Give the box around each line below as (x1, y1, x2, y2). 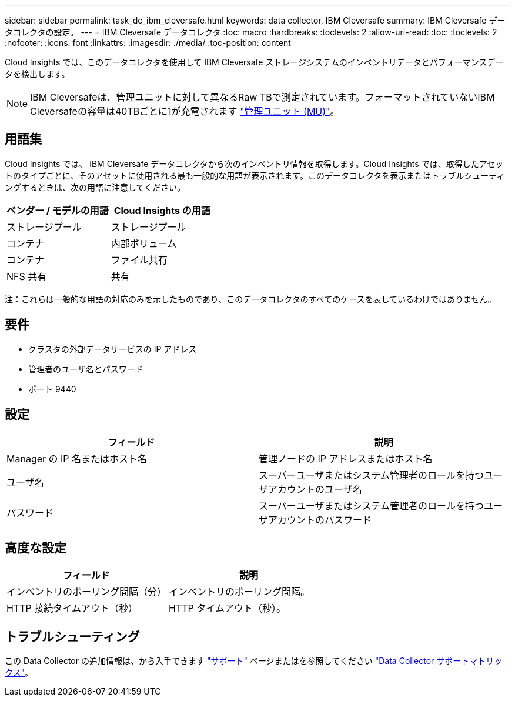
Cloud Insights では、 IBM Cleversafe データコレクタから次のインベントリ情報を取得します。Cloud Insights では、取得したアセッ (5, 158, 504, 169)
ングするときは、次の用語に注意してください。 (5, 182, 186, 192)
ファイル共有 (111, 253, 168, 266)
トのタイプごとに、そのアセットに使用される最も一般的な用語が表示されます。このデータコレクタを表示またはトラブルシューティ (5, 170, 505, 181)
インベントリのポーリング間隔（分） (6, 586, 167, 598)
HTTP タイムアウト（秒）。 (169, 602, 286, 615)
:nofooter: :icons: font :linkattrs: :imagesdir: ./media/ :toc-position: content (5, 38, 291, 48)
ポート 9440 (28, 383, 76, 394)
